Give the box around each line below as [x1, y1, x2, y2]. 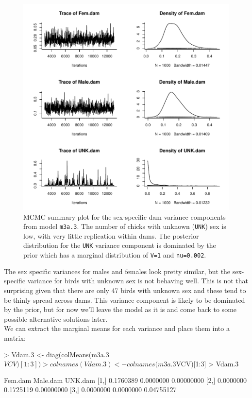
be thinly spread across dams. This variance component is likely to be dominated [4, 294, 245, 305]
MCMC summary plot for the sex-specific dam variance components [23, 211, 226, 222]
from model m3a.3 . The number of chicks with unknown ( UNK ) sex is [23, 221, 226, 231]
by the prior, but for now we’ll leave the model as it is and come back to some [4, 304, 237, 314]
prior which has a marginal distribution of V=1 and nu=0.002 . [23, 250, 206, 260]
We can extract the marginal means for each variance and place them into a [4, 323, 230, 333]
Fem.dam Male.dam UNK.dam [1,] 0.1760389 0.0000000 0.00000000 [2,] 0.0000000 [4, 375, 247, 385]
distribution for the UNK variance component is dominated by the [23, 240, 216, 250]
